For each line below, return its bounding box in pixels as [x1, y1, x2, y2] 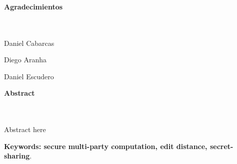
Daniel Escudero [4, 71, 54, 81]
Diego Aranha [4, 54, 47, 65]
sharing [4, 151, 30, 161]
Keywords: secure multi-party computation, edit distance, [4, 141, 207, 151]
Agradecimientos [4, 1, 63, 11]
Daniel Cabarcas [4, 37, 54, 48]
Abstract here [4, 124, 46, 135]
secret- [209, 141, 233, 151]
